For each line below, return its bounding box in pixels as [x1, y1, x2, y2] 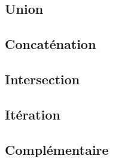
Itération [5, 105, 60, 123]
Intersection [5, 69, 80, 88]
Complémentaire [5, 140, 109, 158]
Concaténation [5, 35, 96, 53]
